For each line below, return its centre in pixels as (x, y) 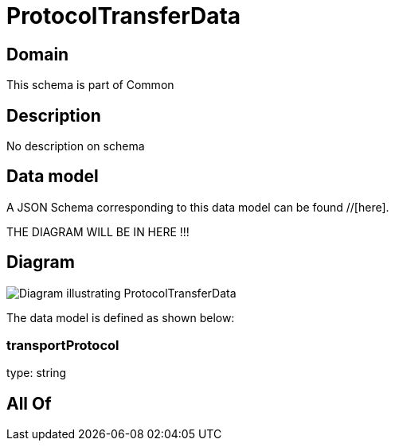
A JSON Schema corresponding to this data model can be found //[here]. (198, 207)
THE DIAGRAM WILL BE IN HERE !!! (98, 231)
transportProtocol (63, 346)
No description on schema (76, 146)
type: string (37, 373)
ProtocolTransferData (124, 16)
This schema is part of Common (90, 85)
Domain (38, 54)
